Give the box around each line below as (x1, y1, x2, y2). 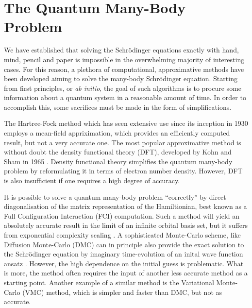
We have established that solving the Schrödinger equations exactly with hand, (4, 45, 239, 55)
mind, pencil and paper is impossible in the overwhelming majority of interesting (4, 54, 245, 64)
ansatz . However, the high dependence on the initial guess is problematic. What (4, 258, 244, 268)
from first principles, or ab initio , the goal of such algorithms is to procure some (4, 83, 242, 93)
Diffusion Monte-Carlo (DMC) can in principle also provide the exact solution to (4, 239, 244, 249)
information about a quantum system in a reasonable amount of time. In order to (4, 92, 246, 103)
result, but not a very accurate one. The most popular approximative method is (4, 137, 241, 147)
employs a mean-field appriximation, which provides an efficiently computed (4, 128, 230, 138)
